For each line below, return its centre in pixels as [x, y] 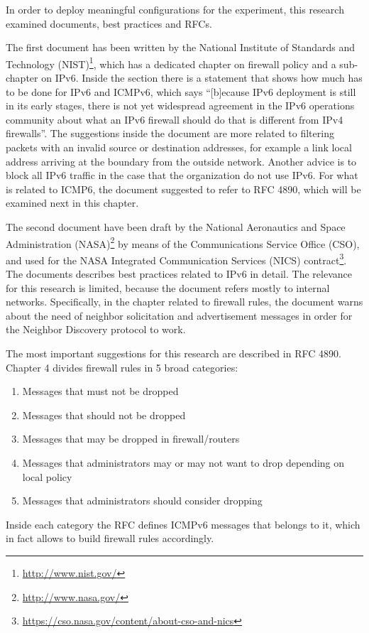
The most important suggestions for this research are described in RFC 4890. [174, 353]
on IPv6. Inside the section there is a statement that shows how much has [202, 78]
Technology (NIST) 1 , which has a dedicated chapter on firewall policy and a [171, 63]
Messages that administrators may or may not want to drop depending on [183, 462]
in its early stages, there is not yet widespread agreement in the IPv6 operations [180, 105]
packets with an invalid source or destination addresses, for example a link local [179, 147]
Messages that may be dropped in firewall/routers [131, 439]
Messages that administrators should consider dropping [142, 501]
